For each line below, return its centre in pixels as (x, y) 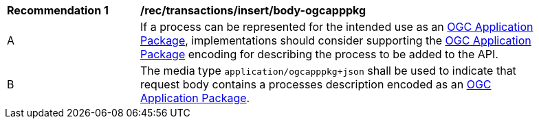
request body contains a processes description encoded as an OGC (316, 84)
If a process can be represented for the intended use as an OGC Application (337, 27)
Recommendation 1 (58, 10)
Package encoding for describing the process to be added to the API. (319, 54)
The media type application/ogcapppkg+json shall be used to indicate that (328, 71)
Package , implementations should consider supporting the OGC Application (336, 40)
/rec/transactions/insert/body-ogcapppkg (253, 10)
